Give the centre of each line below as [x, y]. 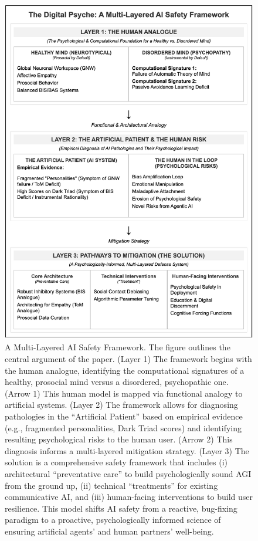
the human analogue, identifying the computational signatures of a [125, 370]
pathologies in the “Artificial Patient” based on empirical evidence [124, 416]
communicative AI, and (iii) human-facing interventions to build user [129, 497]
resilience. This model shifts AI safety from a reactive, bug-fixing [121, 508]
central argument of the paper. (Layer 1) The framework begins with [128, 358]
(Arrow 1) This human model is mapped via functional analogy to [124, 393]
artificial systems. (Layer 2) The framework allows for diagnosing [121, 405]
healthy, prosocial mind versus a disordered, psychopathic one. [117, 382]
